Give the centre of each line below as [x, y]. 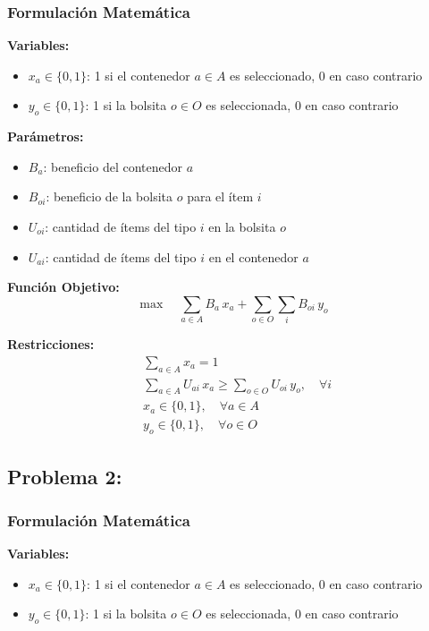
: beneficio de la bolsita [109, 196]
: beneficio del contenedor [113, 166]
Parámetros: [46, 136]
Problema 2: [65, 476]
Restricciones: [51, 344]
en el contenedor [253, 256]
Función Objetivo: [63, 287]
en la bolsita [242, 226]
